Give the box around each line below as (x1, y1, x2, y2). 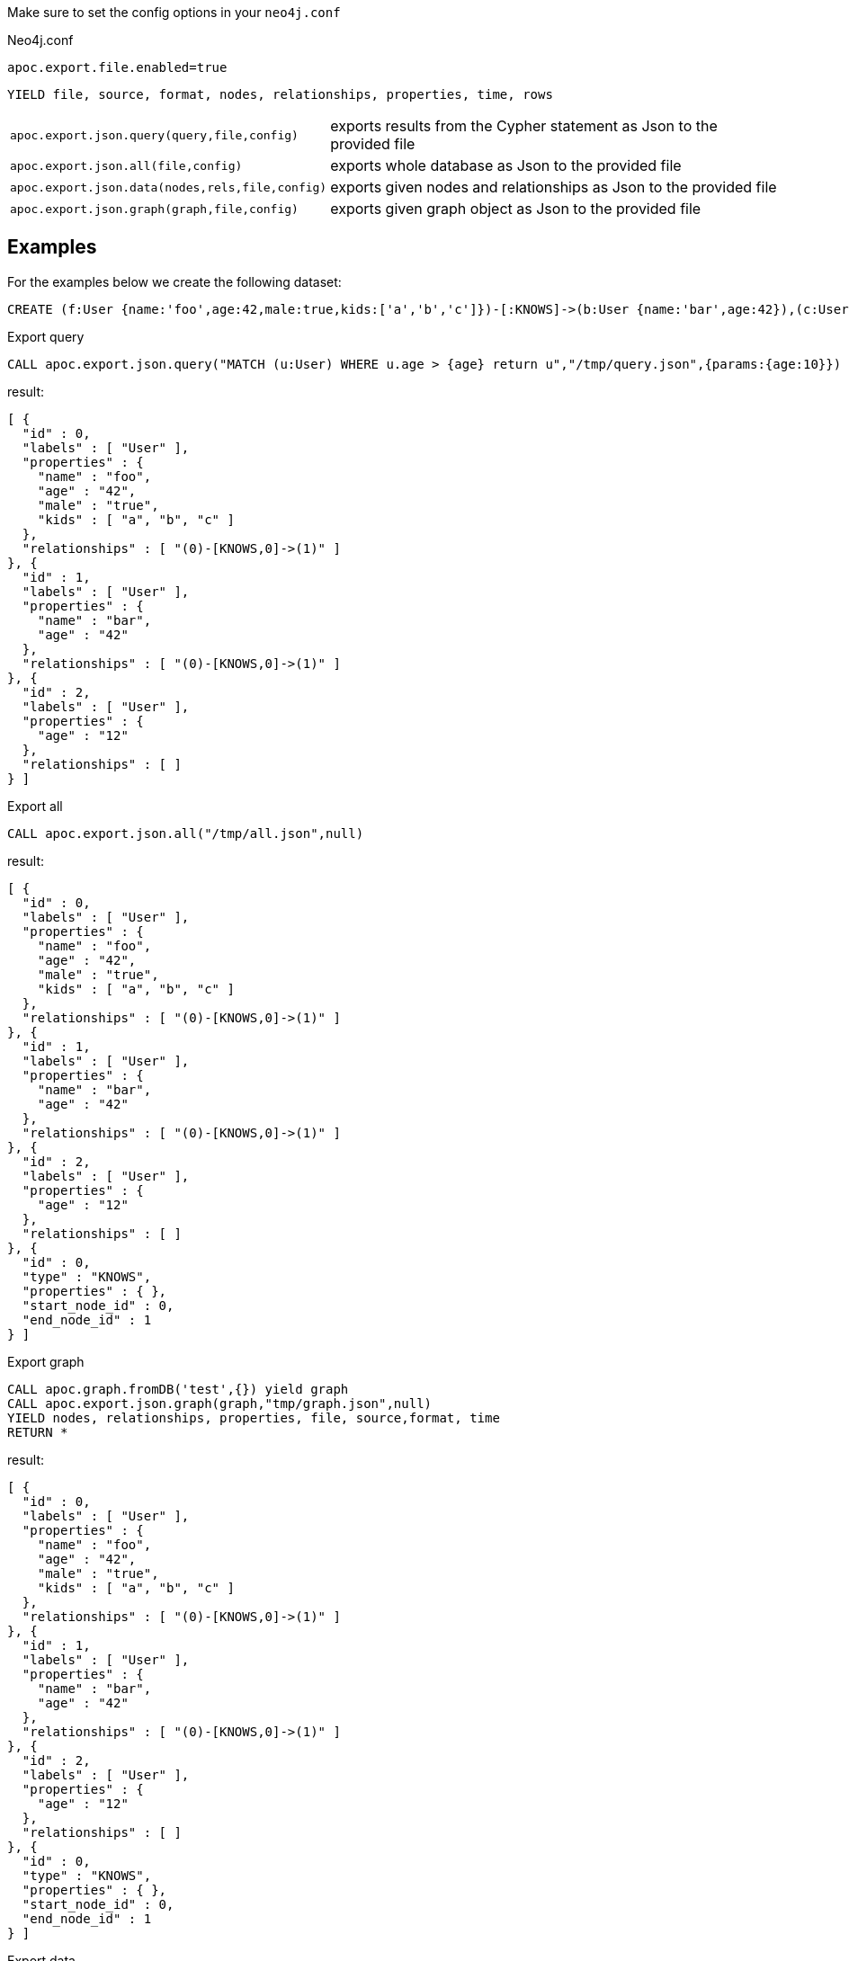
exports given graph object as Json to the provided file (330, 200, 702, 218)
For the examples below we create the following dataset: (7, 273, 342, 290)
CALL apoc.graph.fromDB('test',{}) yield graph (7, 1381, 349, 1396)
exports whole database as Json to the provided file (330, 156, 682, 174)
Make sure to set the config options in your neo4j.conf (7, 4, 341, 20)
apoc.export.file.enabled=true (7, 60, 228, 75)
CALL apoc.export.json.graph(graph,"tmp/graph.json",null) (7, 1395, 433, 1411)
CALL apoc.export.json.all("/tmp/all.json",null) (7, 825, 364, 841)
